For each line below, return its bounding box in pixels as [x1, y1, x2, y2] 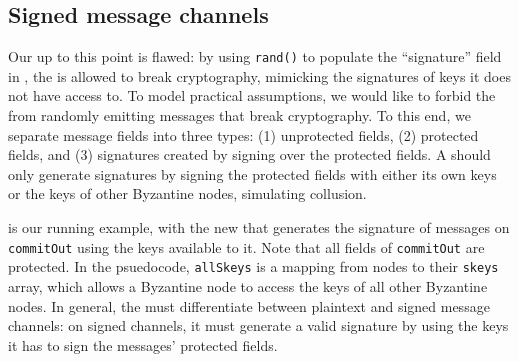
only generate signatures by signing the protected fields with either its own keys [8, 163, 497, 184]
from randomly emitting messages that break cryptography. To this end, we [8, 105, 471, 126]
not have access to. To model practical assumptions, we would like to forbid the [8, 85, 496, 106]
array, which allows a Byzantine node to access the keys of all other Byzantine [8, 275, 488, 296]
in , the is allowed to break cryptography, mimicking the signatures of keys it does [8, 65, 511, 86]
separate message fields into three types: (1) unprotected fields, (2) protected [8, 124, 479, 145]
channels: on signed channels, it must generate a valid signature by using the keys [8, 315, 509, 336]
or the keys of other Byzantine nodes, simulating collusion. [8, 183, 367, 204]
